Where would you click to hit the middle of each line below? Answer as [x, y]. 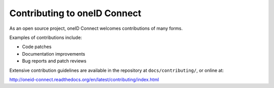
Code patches [37, 47]
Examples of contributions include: [46, 37]
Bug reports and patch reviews [54, 61]
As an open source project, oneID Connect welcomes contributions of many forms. [96, 28]
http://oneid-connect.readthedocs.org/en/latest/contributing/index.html [84, 79]
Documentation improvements [54, 54]
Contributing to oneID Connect [75, 13]
